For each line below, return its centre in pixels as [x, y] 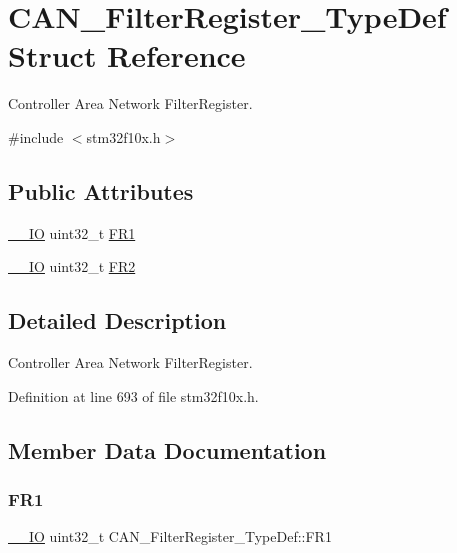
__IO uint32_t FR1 [72, 232]
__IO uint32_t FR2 [72, 266]
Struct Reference [127, 55]
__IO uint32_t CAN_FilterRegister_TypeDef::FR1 [170, 536]
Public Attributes [101, 190]
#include [36, 136]
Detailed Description [117, 320]
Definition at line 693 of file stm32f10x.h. [133, 395]
